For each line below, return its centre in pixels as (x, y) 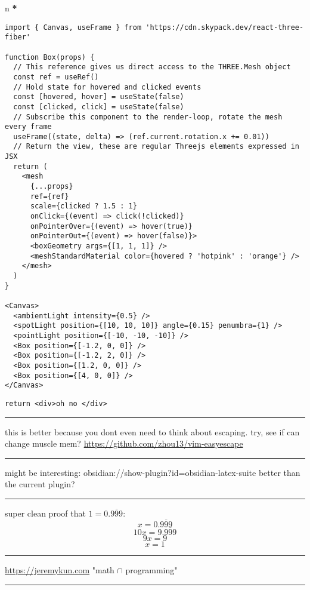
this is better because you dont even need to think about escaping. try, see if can (152, 431)
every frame (28, 127)
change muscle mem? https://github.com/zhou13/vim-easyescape (124, 443)
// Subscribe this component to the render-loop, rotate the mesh (148, 117)
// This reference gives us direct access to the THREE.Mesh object (152, 67)
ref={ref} (49, 196)
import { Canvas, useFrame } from (73, 27)
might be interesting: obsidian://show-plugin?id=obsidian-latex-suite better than (153, 472)
